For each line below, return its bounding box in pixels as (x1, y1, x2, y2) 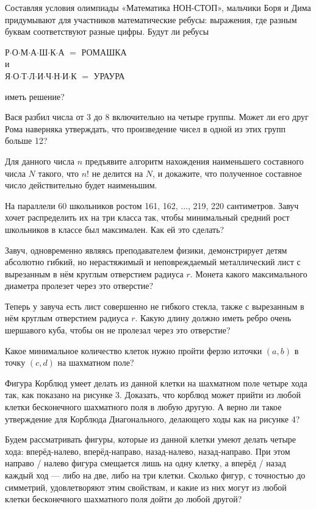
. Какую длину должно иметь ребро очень (135, 311, 292, 324)
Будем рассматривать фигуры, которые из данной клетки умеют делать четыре (5, 433, 296, 446)
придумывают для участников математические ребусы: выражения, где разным (5, 13, 297, 26)
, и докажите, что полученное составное (153, 166, 302, 179)
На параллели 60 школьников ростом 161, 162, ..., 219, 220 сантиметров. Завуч (5, 199, 299, 212)
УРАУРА (93, 69, 125, 82)
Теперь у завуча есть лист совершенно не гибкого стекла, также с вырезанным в (5, 299, 304, 312)
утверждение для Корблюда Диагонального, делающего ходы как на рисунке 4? (5, 412, 300, 425)
